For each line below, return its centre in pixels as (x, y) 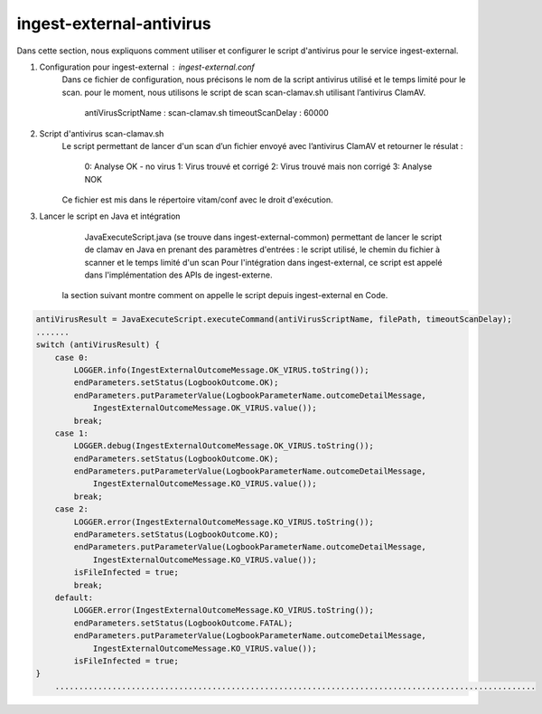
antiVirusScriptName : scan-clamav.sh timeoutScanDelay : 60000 (206, 113)
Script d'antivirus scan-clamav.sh (102, 133)
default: (74, 597)
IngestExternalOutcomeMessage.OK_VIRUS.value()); (205, 408)
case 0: (72, 357)
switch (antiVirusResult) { (98, 345)
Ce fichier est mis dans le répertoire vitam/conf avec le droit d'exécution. (197, 200)
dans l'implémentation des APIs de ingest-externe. (178, 275)
